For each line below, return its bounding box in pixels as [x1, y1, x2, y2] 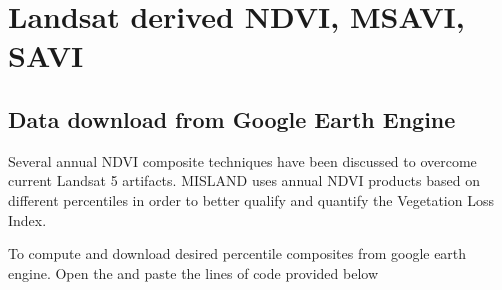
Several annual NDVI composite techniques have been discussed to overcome [8, 150, 477, 171]
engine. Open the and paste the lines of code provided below [8, 262, 379, 283]
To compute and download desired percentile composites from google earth [8, 243, 467, 264]
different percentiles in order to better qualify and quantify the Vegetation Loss [8, 189, 494, 210]
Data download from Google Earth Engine [8, 103, 456, 134]
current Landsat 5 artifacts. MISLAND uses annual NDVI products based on [8, 170, 480, 191]
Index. [8, 209, 47, 230]
